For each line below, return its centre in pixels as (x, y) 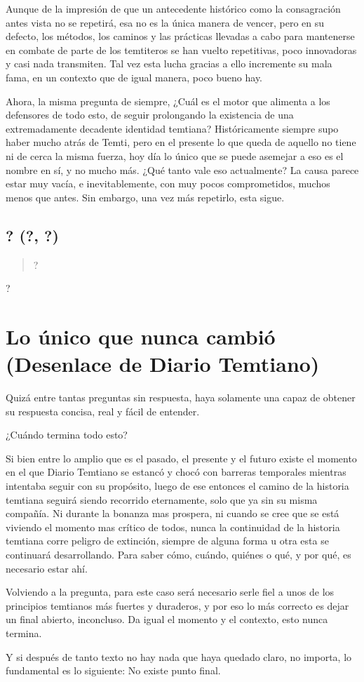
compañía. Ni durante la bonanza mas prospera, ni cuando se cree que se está (173, 513)
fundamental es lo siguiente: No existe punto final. (113, 670)
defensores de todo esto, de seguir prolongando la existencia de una (150, 115)
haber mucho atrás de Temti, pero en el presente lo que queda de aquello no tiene (181, 142)
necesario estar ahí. (47, 568)
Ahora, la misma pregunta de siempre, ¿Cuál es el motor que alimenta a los (168, 101)
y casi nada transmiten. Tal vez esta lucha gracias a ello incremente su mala (169, 63)
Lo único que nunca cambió (141, 336)
